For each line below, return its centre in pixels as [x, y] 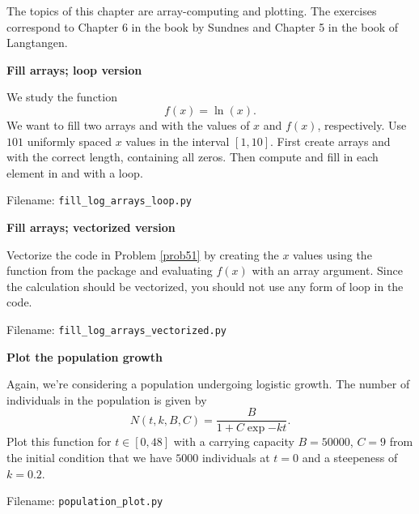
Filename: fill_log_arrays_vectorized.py [116, 329]
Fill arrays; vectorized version [91, 227]
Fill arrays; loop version [74, 69]
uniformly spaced [70, 141]
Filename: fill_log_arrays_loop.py [99, 200]
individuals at [236, 458]
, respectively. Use [362, 124]
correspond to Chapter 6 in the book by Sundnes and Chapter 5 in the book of [203, 26]
